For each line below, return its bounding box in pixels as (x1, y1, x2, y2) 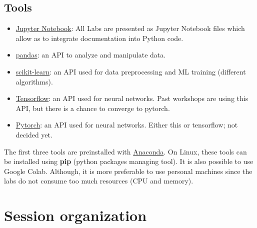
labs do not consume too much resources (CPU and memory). (4, 175, 193, 186)
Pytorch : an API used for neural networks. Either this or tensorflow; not (15, 119, 238, 130)
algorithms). (15, 76, 53, 86)
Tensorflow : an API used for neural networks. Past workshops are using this (15, 93, 248, 103)
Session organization (4, 205, 147, 225)
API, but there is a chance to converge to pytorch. (15, 102, 170, 113)
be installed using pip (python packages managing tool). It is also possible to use (4, 156, 253, 166)
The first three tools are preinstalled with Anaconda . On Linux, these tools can (4, 146, 247, 156)
